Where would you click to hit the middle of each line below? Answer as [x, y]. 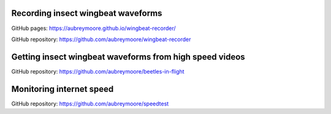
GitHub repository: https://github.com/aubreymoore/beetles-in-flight [98, 71]
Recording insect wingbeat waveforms [87, 13]
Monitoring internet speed [63, 89]
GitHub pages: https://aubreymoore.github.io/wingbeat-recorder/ [93, 28]
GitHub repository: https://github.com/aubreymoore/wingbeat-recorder [101, 39]
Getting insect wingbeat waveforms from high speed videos [128, 57]
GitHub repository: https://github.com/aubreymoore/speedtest [90, 104]
